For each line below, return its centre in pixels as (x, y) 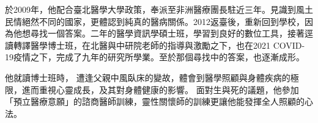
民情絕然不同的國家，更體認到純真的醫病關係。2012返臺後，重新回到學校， (155, 21)
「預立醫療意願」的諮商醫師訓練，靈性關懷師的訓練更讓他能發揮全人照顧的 (155, 101)
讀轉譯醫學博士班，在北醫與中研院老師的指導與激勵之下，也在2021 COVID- (155, 45)
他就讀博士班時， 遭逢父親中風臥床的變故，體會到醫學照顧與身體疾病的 (148, 77)
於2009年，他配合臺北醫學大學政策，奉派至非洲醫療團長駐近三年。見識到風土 (159, 9)
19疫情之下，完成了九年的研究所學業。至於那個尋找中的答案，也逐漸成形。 (155, 57)
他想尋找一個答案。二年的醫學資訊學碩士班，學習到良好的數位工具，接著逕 (163, 33)
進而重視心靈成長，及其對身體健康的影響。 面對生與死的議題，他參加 (160, 89)
